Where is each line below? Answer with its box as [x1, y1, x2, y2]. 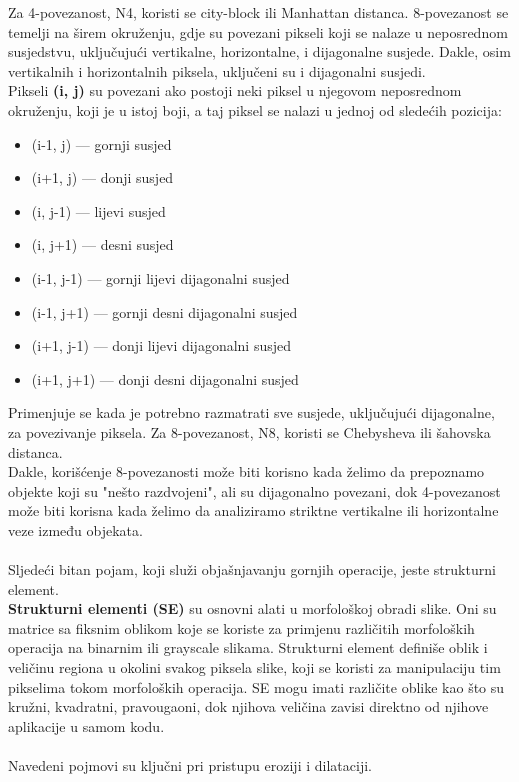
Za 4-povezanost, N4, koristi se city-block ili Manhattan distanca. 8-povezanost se [8, 2, 509, 22]
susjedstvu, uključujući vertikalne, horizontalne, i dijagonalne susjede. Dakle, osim [8, 41, 511, 62]
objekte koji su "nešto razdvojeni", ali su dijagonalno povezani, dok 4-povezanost [8, 480, 501, 501]
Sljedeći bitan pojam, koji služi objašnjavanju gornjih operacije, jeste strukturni [8, 559, 496, 580]
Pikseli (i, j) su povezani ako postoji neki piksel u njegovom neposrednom [8, 80, 462, 101]
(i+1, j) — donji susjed [31, 167, 174, 188]
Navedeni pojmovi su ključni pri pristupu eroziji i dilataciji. [8, 755, 372, 775]
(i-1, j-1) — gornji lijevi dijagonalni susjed [31, 267, 290, 288]
